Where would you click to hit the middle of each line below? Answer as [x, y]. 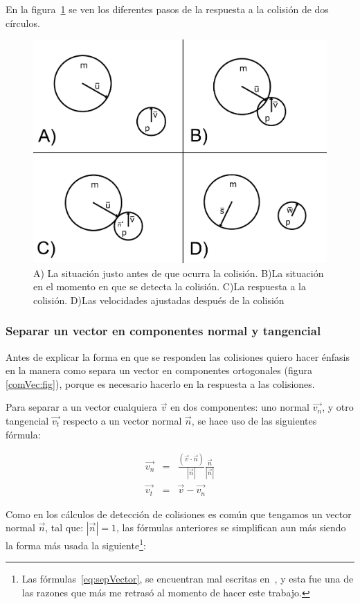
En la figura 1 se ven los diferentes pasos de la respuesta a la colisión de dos [167, 9]
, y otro [338, 407]
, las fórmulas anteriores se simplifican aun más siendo [231, 527]
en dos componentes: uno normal [240, 407]
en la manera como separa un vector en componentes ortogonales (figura [159, 370]
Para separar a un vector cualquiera [82, 407]
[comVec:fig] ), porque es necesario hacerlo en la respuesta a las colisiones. [160, 383]
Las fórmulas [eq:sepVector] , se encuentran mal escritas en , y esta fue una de [188, 579]
